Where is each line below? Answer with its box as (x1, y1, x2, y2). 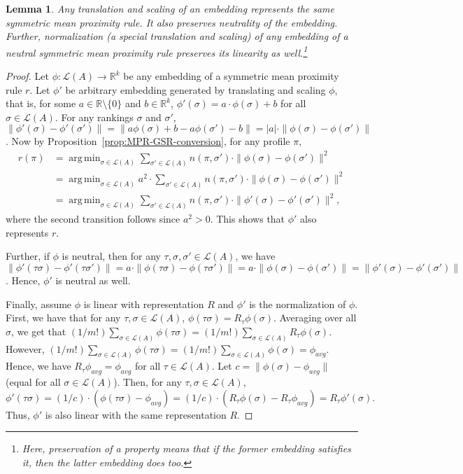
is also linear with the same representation (45, 407, 227, 421)
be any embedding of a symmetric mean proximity (123, 69, 339, 83)
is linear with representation (83, 296, 204, 311)
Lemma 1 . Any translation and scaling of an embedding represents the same (6, 1, 335, 15)
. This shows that (210, 211, 285, 226)
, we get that (11, 323, 66, 338)
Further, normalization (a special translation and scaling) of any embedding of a (6, 29, 348, 43)
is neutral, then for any (62, 249, 161, 263)
